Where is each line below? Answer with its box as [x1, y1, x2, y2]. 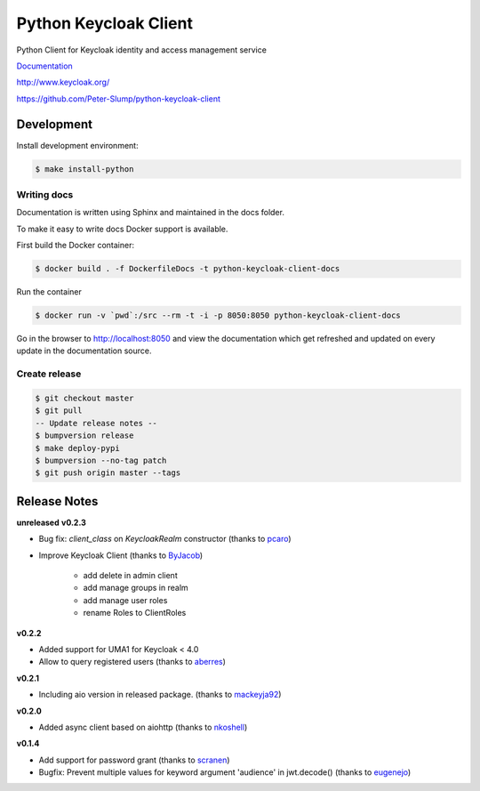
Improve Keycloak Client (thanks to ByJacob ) [38, 550, 204, 561]
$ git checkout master [35, 393, 134, 403]
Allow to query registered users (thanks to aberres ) [38, 657, 227, 667]
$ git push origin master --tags [35, 468, 181, 478]
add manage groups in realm [83, 583, 188, 593]
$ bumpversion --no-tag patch [35, 455, 167, 465]
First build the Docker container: [16, 240, 135, 251]
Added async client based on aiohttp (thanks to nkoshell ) [38, 722, 248, 732]
